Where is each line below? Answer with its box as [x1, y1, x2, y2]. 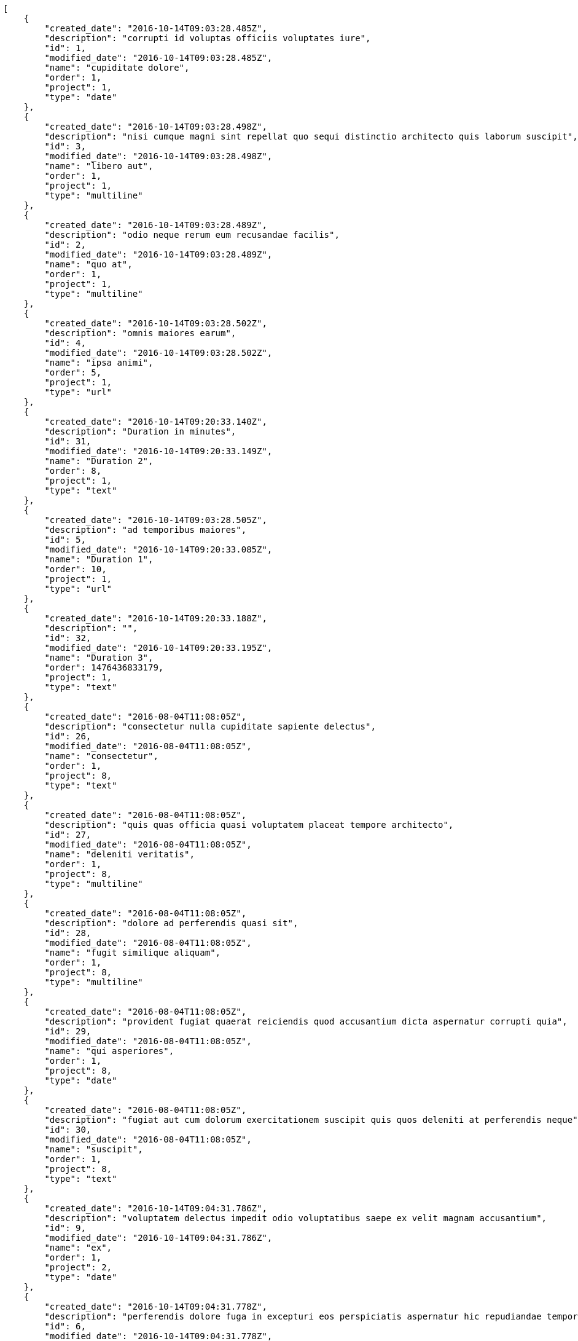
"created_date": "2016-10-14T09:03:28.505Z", [44, 515, 267, 525]
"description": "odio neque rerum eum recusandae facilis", [44, 230, 340, 240]
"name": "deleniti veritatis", [44, 849, 195, 859]
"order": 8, [44, 466, 102, 476]
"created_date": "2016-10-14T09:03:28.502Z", [44, 318, 267, 328]
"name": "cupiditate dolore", [44, 63, 190, 73]
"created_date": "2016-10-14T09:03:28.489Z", [44, 220, 267, 230]
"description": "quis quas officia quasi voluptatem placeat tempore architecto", [44, 820, 454, 830]
